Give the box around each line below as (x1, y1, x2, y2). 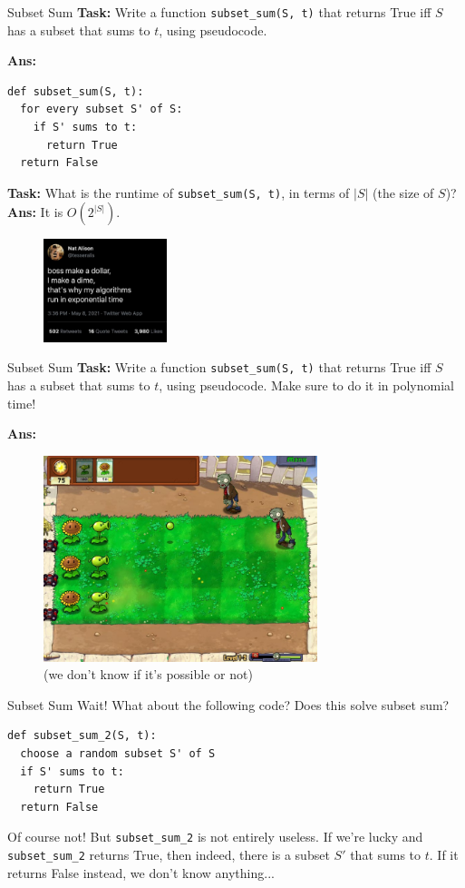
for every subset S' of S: (20, 103, 183, 116)
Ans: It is (7, 202, 63, 222)
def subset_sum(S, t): (7, 84, 144, 98)
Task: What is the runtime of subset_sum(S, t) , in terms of (7, 183, 350, 202)
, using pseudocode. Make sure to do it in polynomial (159, 376, 454, 395)
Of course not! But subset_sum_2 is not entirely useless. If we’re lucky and (7, 827, 423, 846)
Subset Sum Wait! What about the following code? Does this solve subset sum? (7, 695, 450, 714)
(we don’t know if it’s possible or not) (44, 665, 253, 684)
